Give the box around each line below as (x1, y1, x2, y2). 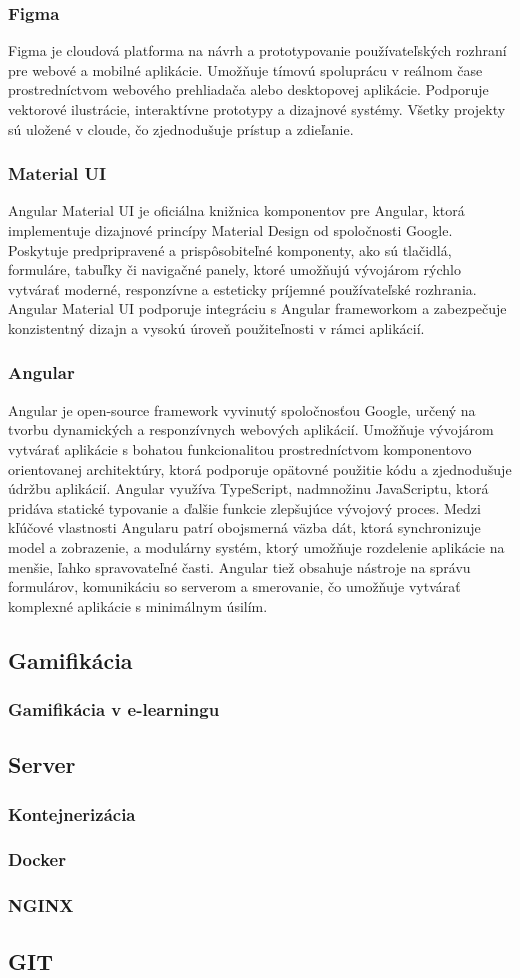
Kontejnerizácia (8, 801, 136, 826)
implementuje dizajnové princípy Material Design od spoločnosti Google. (8, 220, 453, 240)
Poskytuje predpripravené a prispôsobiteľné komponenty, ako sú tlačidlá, (8, 239, 452, 260)
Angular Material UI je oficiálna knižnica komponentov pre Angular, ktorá (8, 200, 465, 221)
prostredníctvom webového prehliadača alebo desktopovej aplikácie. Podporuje (8, 79, 489, 100)
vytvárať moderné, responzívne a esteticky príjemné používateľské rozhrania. (8, 278, 477, 299)
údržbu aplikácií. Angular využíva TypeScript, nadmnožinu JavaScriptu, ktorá (8, 478, 489, 499)
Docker (8, 847, 66, 872)
